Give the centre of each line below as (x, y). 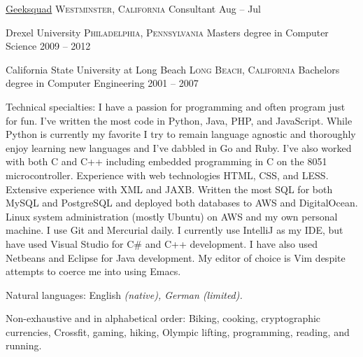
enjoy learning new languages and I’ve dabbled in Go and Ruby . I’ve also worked (179, 147)
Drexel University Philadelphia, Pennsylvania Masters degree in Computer (167, 32)
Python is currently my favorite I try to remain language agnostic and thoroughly (181, 134)
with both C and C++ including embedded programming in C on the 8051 (166, 161)
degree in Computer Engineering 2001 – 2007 (102, 83)
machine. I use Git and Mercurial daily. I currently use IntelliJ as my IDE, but (175, 230)
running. (24, 345)
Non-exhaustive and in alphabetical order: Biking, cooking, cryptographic (163, 318)
